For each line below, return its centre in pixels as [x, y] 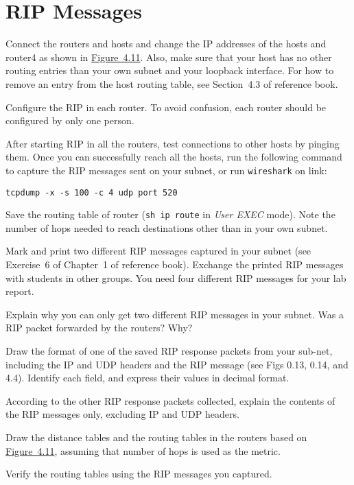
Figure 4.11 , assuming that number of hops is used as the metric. [143, 450]
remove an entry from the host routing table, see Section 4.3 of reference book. [172, 83]
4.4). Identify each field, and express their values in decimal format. [147, 378]
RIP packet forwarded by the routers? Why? [99, 328]
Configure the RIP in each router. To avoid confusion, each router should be [166, 107]
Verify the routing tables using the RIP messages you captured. [139, 474]
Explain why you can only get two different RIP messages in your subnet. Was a [175, 314]
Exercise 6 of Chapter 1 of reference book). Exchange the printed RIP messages [175, 264]
